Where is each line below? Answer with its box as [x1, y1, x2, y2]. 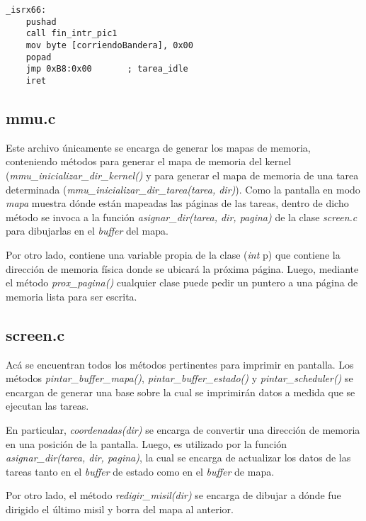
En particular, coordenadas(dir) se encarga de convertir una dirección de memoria [6, 422, 360, 437]
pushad [25, 16, 57, 27]
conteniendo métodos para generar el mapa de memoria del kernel [6, 154, 292, 169]
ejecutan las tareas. [6, 398, 89, 413]
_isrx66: [6, 5, 47, 15]
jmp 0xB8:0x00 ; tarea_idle [25, 64, 188, 74]
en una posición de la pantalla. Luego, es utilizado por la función [6, 436, 287, 451]
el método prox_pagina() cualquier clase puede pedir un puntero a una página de [6, 275, 358, 290]
